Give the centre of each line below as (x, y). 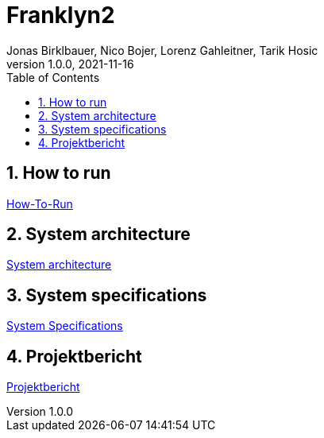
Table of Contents (53, 77)
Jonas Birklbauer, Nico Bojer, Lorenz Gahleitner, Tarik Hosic (162, 50)
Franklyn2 (61, 15)
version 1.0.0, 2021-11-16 (70, 64)
